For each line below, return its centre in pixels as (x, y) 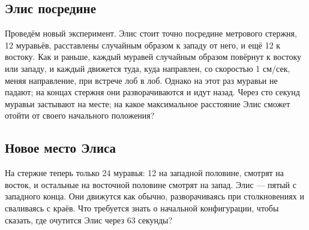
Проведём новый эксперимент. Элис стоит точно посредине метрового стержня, (151, 33)
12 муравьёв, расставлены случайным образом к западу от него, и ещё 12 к (143, 45)
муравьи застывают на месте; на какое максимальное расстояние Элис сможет (148, 103)
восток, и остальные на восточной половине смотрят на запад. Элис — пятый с (151, 184)
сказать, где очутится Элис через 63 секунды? (89, 220)
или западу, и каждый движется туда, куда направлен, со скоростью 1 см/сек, (148, 68)
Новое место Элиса (61, 148)
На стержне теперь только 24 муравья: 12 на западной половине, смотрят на (145, 173)
